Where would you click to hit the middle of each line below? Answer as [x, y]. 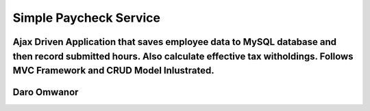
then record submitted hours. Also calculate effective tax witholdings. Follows [183, 56]
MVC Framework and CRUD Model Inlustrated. [114, 70]
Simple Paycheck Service [87, 18]
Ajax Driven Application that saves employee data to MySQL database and [175, 42]
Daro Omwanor [46, 92]
